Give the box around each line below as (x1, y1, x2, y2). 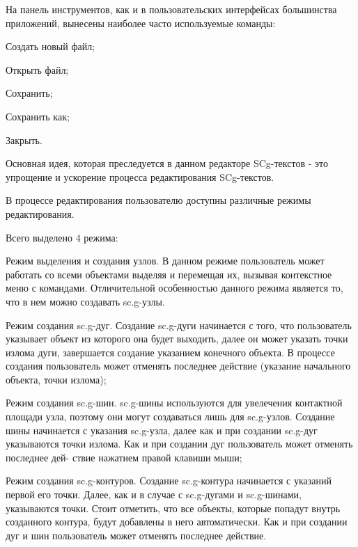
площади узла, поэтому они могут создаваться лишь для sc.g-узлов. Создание (6, 409, 335, 424)
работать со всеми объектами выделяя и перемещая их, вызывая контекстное (6, 267, 332, 281)
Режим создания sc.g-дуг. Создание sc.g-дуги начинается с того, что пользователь (6, 317, 352, 332)
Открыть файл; (6, 62, 69, 77)
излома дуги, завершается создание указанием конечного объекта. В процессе (6, 344, 335, 359)
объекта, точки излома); (6, 372, 107, 386)
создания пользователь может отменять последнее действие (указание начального (6, 358, 351, 373)
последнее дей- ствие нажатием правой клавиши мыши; (6, 450, 242, 464)
